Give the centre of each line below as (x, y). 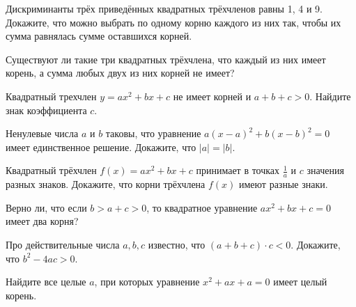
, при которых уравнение (147, 282)
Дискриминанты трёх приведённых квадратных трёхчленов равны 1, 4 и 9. (164, 8)
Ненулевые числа (42, 133)
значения (325, 170)
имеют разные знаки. (284, 184)
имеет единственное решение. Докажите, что (101, 147)
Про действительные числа (63, 244)
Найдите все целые (46, 282)
